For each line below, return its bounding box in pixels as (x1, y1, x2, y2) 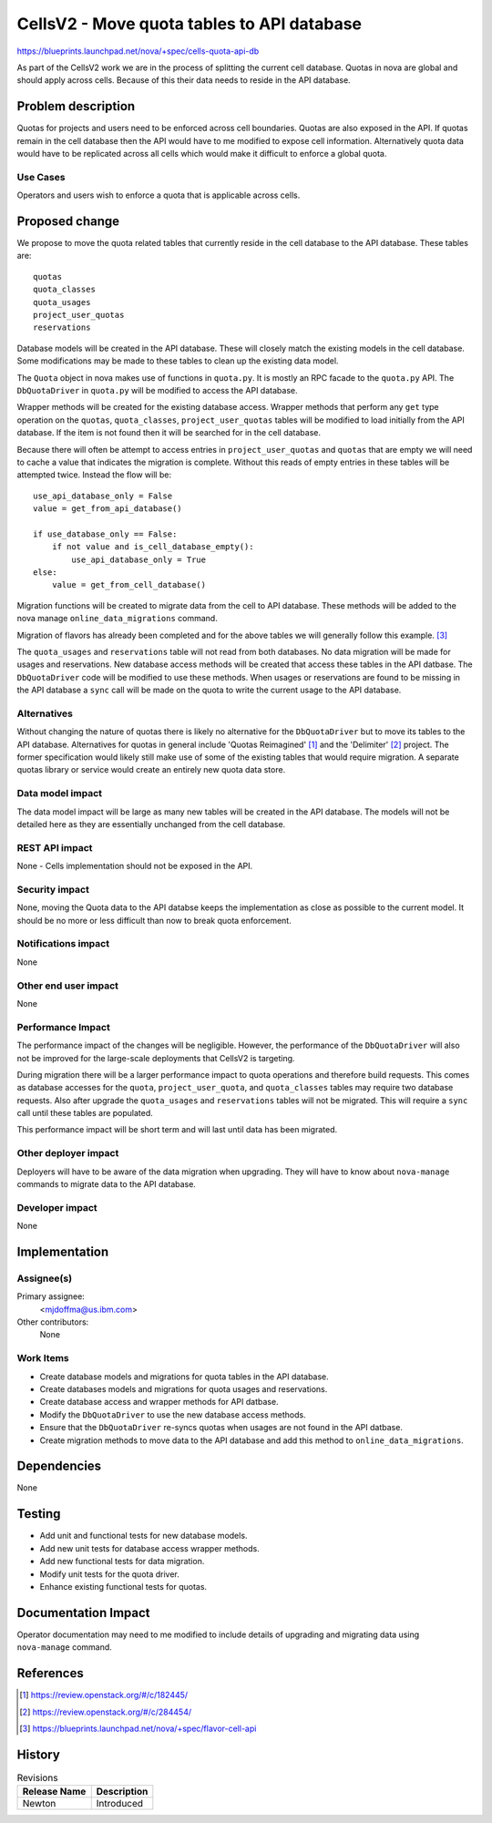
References (16, 1665, 84, 1681)
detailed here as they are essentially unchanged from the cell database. (16, 819, 286, 830)
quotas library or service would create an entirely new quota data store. (16, 764, 286, 775)
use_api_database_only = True (71, 554, 207, 565)
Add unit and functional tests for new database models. (39, 1531, 248, 1541)
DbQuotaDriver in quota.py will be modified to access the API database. (16, 384, 298, 395)
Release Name (22, 1786, 87, 1798)
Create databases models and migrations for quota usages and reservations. (39, 1383, 328, 1394)
